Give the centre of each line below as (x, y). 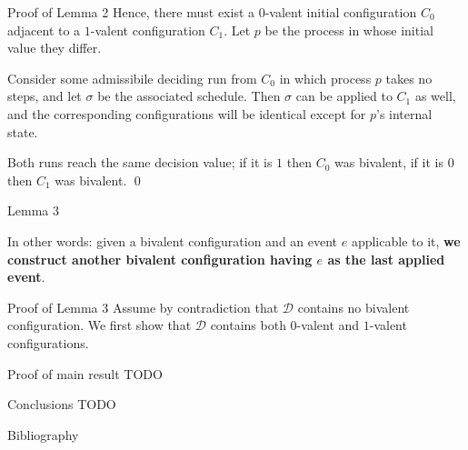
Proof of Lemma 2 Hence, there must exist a (131, 12)
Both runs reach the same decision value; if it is (140, 162)
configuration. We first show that (100, 325)
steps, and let (45, 96)
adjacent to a (44, 30)
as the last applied (386, 259)
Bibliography (43, 434)
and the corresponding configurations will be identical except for (187, 113)
